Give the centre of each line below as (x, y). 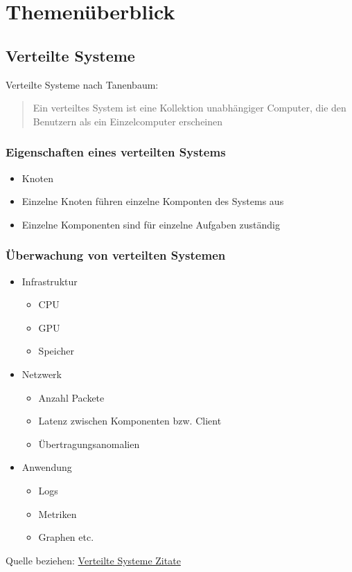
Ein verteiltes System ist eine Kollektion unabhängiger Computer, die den (190, 108)
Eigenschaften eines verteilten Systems (116, 152)
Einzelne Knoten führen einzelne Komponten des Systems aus (153, 201)
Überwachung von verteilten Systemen (116, 255)
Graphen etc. (66, 537)
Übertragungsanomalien (89, 444)
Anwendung (47, 467)
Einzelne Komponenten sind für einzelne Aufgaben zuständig (151, 224)
